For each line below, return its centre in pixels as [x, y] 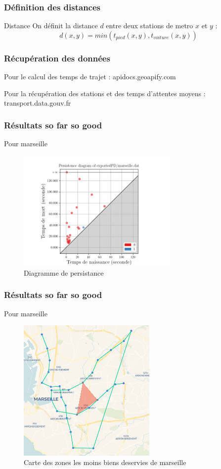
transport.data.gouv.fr [38, 103]
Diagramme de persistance [64, 272]
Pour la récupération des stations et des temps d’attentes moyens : [105, 93]
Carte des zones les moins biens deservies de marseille [105, 462]
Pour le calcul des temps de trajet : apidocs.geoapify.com [90, 77]
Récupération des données [57, 58]
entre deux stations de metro [150, 26]
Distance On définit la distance [51, 26]
